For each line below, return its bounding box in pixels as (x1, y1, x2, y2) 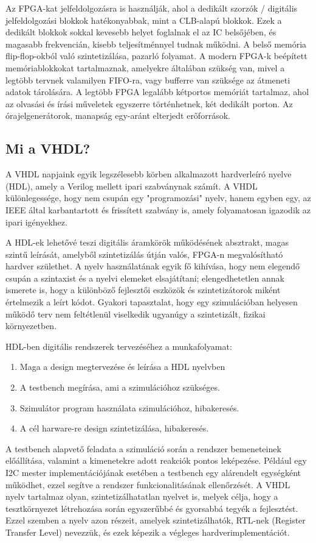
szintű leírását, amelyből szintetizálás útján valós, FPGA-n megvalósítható (5, 247, 283, 260)
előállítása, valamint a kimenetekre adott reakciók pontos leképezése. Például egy (5, 454, 307, 467)
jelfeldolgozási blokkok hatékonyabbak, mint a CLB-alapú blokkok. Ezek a (5, 13, 282, 26)
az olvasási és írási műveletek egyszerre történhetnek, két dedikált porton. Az (5, 97, 293, 110)
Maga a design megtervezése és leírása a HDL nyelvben (19, 360, 225, 373)
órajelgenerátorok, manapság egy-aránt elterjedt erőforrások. (5, 109, 230, 122)
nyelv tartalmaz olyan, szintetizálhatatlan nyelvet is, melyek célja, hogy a (5, 490, 278, 503)
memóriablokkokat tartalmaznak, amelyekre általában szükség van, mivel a (5, 61, 285, 74)
